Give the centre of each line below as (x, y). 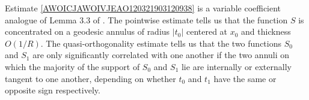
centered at (207, 31)
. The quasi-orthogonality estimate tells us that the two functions (161, 43)
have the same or (245, 78)
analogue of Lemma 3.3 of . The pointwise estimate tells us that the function (146, 19)
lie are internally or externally (236, 66)
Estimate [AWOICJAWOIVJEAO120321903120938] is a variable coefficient (143, 8)
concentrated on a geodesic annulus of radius (87, 31)
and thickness (266, 31)
